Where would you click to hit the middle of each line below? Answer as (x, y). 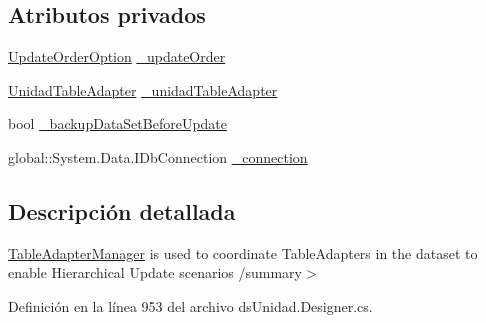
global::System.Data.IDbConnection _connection (158, 156)
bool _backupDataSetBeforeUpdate (118, 123)
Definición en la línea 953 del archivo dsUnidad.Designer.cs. (190, 305)
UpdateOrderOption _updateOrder (117, 56)
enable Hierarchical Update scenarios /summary (155, 272)
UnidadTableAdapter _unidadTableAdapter (143, 89)
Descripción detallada (122, 210)
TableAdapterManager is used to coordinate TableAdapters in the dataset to (243, 252)
